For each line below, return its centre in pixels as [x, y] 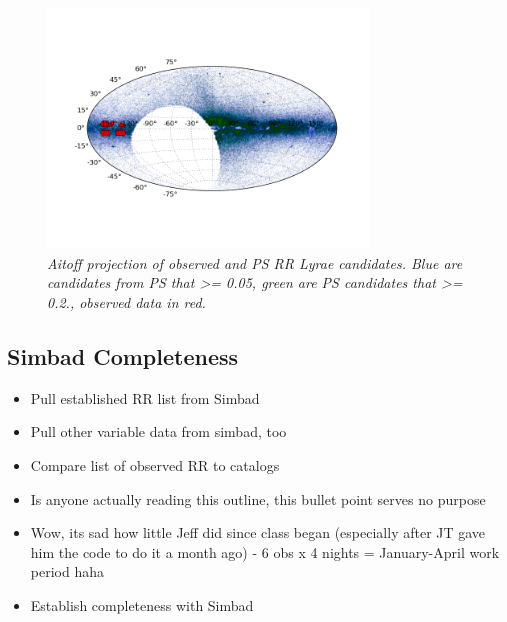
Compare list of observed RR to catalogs [155, 464]
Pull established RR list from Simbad [145, 397]
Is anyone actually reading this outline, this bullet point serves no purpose [258, 498]
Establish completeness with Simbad [142, 604]
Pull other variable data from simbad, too [158, 431]
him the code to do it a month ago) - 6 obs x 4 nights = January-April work [265, 551]
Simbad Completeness [123, 355]
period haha [67, 571]
